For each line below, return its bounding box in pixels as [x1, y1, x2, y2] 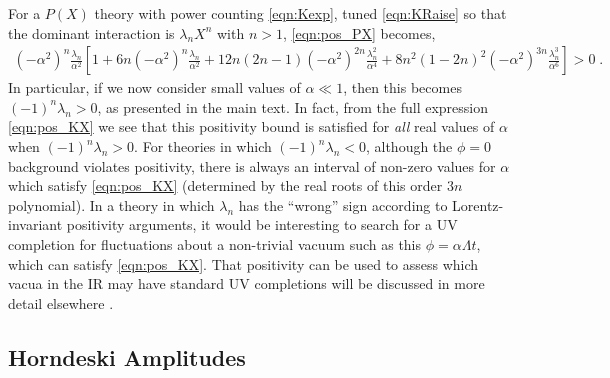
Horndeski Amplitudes [8, 341, 246, 372]
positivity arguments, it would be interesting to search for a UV [66, 214, 458, 235]
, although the [365, 136, 453, 156]
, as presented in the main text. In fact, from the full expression [97, 96, 489, 117]
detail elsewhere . [8, 292, 114, 313]
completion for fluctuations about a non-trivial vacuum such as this [8, 233, 422, 254]
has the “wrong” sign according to [238, 194, 448, 215]
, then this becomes [343, 77, 462, 98]
